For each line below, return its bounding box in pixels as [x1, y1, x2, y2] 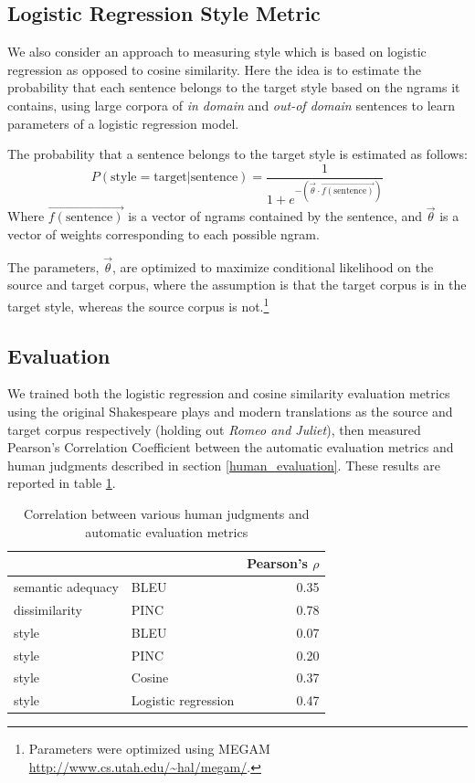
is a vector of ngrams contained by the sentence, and [128, 206, 423, 226]
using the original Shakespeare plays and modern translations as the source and [7, 402, 453, 421]
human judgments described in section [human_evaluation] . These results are [7, 455, 440, 474]
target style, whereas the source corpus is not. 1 [7, 293, 269, 315]
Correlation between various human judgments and [23, 504, 310, 523]
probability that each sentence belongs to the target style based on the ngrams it [7, 78, 460, 97]
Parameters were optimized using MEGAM [28, 739, 270, 758]
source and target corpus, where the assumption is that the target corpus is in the [7, 275, 467, 294]
